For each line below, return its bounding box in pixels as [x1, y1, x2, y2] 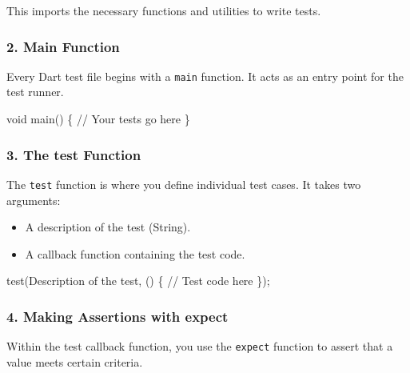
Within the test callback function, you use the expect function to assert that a [6, 338, 393, 355]
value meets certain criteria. [6, 353, 143, 370]
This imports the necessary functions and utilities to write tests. [6, 2, 321, 18]
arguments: [6, 191, 61, 208]
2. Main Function [6, 36, 120, 56]
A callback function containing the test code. [25, 245, 245, 262]
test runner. [6, 83, 64, 100]
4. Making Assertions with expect [6, 306, 229, 326]
